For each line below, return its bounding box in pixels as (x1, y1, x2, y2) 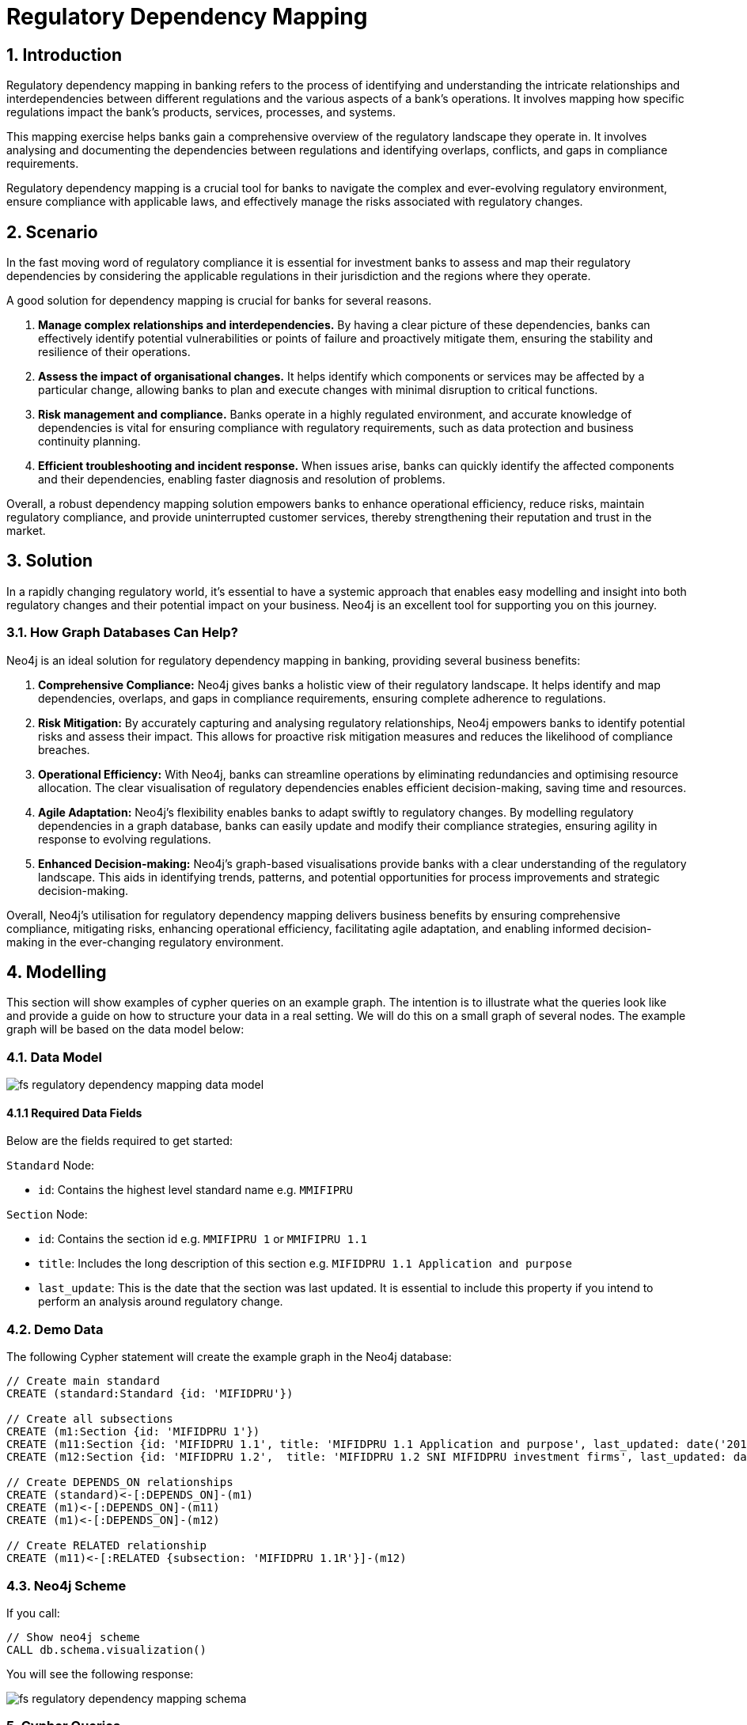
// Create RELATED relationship (6, 1539, 207, 1552)
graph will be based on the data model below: (6, 1022, 245, 1037)
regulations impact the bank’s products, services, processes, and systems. (6, 105, 396, 119)
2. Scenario (6, 222, 98, 242)
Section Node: (6, 1207, 88, 1222)
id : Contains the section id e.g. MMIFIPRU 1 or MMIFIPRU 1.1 (38, 1232, 367, 1246)
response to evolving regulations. (38, 832, 211, 846)
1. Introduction (6, 44, 122, 65)
